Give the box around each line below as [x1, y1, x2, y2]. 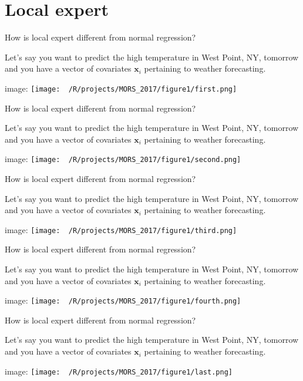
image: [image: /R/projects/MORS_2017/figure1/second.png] [5, 153, 241, 165]
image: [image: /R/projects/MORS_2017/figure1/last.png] [5, 365, 233, 377]
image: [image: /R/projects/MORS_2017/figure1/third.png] [5, 223, 237, 235]
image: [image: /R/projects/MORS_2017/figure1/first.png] [5, 82, 237, 94]
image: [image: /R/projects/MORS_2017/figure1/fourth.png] [5, 294, 241, 306]
